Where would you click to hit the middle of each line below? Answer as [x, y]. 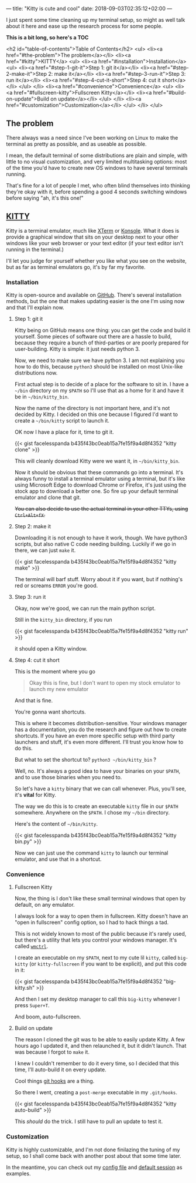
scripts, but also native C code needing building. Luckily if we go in [95, 544]
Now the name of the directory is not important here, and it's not [92, 408]
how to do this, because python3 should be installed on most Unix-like [99, 366]
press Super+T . [32, 1006]
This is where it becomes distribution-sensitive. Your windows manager [101, 723]
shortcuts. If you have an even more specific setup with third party [95, 735]
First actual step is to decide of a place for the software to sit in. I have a [102, 384]
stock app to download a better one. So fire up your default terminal [96, 491]
